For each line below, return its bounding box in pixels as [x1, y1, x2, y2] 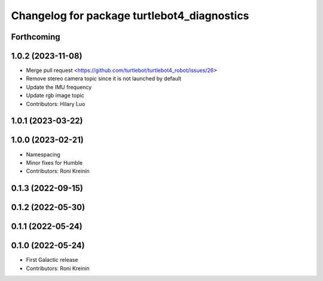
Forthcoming [11, 32, 60, 42]
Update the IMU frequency [26, 83, 92, 90]
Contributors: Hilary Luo [26, 100, 86, 107]
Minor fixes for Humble [26, 159, 83, 166]
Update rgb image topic [26, 92, 85, 99]
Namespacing [26, 150, 61, 158]
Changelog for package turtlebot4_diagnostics [11, 9, 249, 22]
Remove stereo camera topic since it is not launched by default [26, 75, 182, 82]
